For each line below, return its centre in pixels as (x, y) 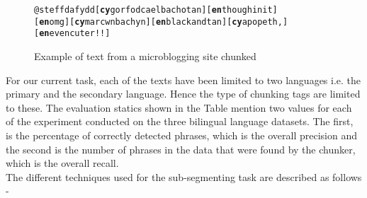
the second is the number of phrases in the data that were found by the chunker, (181, 149)
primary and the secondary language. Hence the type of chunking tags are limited (183, 94)
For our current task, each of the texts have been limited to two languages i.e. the (183, 80)
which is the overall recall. (62, 163)
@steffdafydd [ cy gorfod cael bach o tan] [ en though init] (156, 10)
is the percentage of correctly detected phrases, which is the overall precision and (182, 135)
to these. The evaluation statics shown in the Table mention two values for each (179, 107)
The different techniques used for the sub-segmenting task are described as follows (184, 176)
